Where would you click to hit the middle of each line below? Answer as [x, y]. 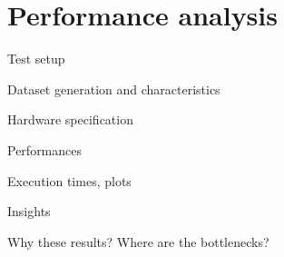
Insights [29, 211]
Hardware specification [70, 119]
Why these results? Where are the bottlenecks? [138, 241]
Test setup [36, 59]
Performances [45, 149]
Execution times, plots [69, 180]
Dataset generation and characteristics [114, 89]
